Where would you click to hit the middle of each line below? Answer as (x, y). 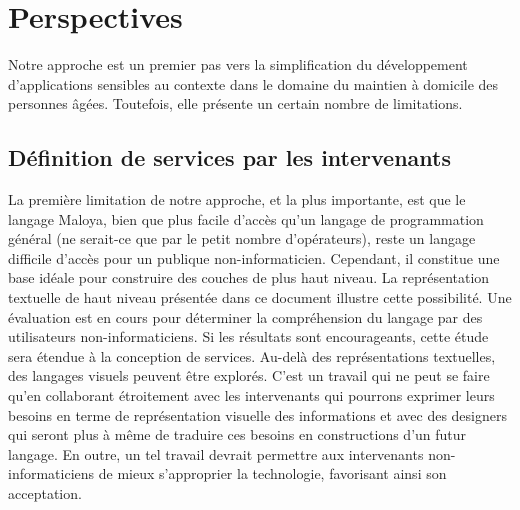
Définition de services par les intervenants (229, 157)
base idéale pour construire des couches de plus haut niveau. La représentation (249, 277)
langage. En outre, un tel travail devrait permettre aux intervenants (216, 453)
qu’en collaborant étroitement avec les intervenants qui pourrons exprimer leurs (251, 395)
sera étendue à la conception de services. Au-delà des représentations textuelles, (252, 355)
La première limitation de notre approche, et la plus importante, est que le (237, 199)
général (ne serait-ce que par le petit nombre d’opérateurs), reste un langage (242, 238)
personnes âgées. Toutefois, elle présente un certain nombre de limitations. (235, 103)
